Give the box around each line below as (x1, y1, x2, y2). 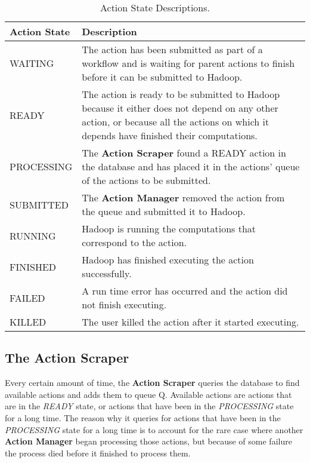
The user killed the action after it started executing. (82, 315, 299, 329)
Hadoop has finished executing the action (82, 253, 254, 266)
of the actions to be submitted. (82, 173, 211, 187)
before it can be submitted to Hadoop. (82, 70, 243, 84)
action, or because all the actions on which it (82, 115, 269, 128)
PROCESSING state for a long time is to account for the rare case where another (5, 423, 303, 436)
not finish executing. (82, 298, 167, 311)
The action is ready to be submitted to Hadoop (82, 87, 280, 101)
